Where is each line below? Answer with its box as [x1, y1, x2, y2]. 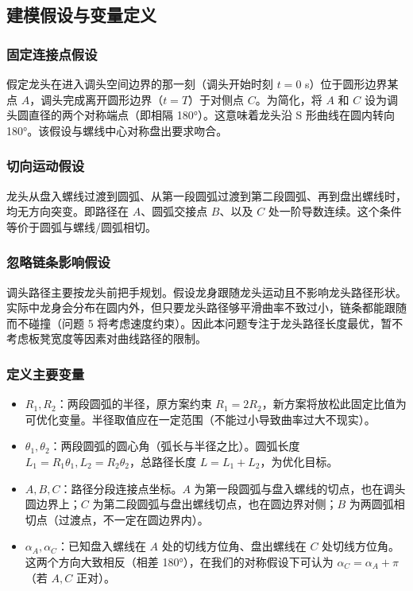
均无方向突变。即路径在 [6, 203, 129, 220]
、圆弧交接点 [141, 203, 208, 220]
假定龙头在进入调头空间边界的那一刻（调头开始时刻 [6, 76, 273, 91]
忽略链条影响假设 [6, 252, 110, 272]
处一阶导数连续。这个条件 [268, 203, 402, 220]
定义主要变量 [6, 364, 85, 383]
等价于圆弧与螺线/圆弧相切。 [6, 218, 156, 235]
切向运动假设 [6, 156, 85, 176]
